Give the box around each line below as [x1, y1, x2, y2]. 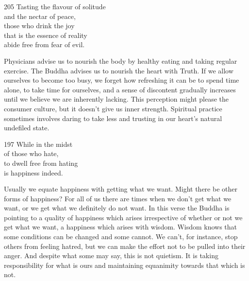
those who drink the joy [4, 20, 75, 31]
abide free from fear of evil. [4, 39, 85, 50]
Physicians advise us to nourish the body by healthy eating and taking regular [4, 55, 237, 66]
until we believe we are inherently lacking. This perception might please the [4, 94, 229, 104]
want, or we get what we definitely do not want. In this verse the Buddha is [4, 203, 230, 213]
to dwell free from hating [4, 158, 78, 168]
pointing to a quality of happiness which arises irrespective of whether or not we [4, 212, 243, 222]
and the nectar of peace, [4, 11, 76, 21]
